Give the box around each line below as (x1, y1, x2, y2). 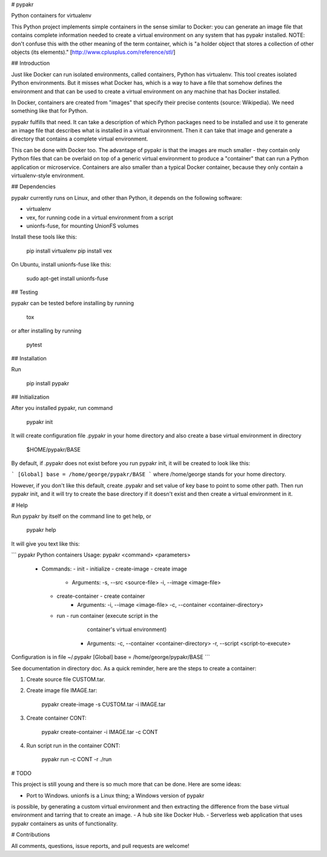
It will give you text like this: (11, 540, 80, 548)
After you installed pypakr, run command (11, 405, 113, 412)
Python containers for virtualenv (11, 12, 92, 19)
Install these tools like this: (11, 233, 78, 240)
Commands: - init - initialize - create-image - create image (41, 565, 188, 572)
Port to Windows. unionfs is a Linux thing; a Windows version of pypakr (26, 792, 205, 799)
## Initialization (11, 394, 50, 401)
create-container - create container (56, 592, 145, 600)
